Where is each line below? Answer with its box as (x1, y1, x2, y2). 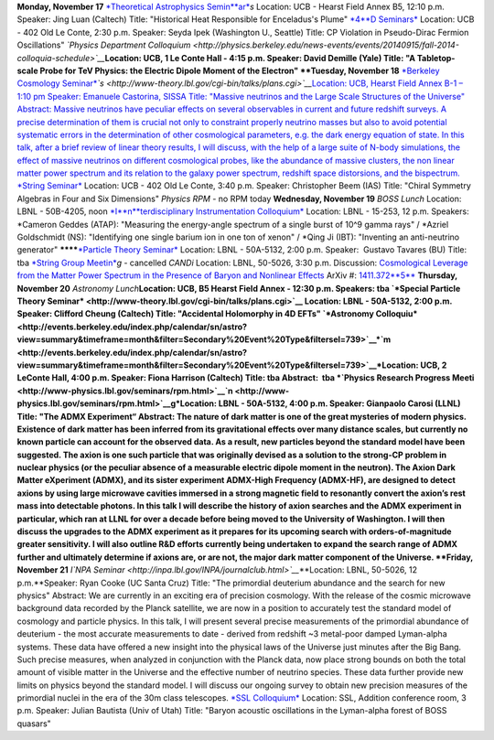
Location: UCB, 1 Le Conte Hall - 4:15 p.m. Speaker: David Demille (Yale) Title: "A (104, 52, 416, 63)
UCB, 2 (420, 359, 447, 370)
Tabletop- (416, 52, 456, 63)
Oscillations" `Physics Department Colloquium (16, 39, 191, 50)
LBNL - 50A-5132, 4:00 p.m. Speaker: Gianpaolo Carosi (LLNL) (218, 398, 461, 409)
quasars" (16, 718, 52, 729)
